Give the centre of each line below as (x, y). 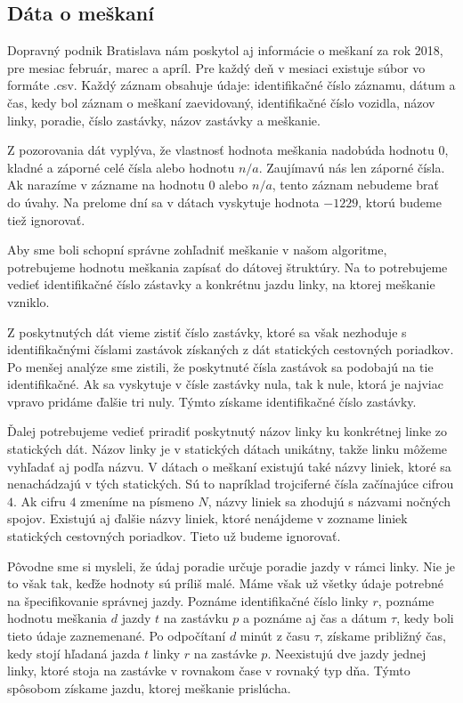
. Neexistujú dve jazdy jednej (347, 653)
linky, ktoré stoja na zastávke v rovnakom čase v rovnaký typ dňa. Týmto (209, 671)
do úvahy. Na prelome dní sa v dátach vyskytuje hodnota (163, 202)
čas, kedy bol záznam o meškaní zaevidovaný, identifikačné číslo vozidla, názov (221, 102)
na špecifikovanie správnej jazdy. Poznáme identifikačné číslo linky (188, 600)
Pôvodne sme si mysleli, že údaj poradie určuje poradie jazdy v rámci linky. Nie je (231, 566)
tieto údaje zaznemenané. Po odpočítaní (117, 636)
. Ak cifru (40, 501)
